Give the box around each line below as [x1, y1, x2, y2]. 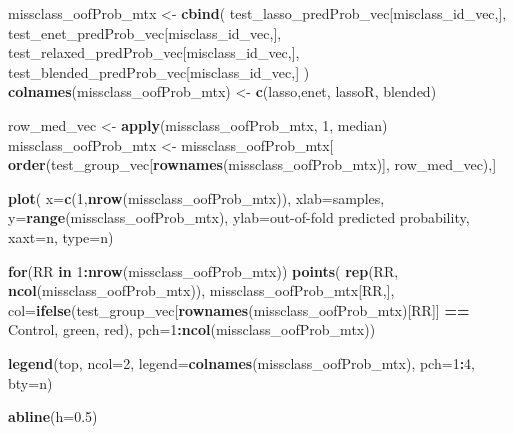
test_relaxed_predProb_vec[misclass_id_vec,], [8, 42, 300, 63]
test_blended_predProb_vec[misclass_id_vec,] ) [8, 61, 310, 82]
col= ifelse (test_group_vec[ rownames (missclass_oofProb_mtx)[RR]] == [8, 299, 470, 320]
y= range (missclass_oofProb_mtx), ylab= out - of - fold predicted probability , [8, 207, 470, 228]
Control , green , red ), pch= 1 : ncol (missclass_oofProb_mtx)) [8, 319, 376, 340]
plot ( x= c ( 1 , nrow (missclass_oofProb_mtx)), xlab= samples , [8, 187, 385, 208]
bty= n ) [8, 372, 53, 393]
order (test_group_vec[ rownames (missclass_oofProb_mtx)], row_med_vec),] [8, 154, 497, 175]
